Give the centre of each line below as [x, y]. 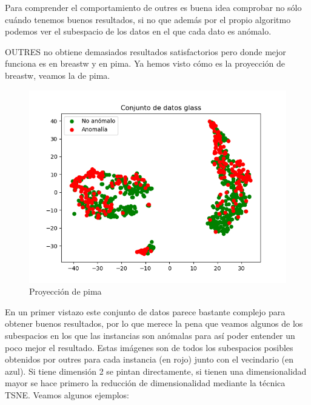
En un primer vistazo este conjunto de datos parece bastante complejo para [145, 311]
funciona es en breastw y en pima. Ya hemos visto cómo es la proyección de [145, 63]
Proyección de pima [65, 291]
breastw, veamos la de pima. [58, 75]
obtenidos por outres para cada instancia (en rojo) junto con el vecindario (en [149, 359]
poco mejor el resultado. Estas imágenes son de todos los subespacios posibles [149, 347]
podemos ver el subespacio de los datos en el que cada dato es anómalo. [138, 31]
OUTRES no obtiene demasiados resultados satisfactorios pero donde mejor [145, 51]
